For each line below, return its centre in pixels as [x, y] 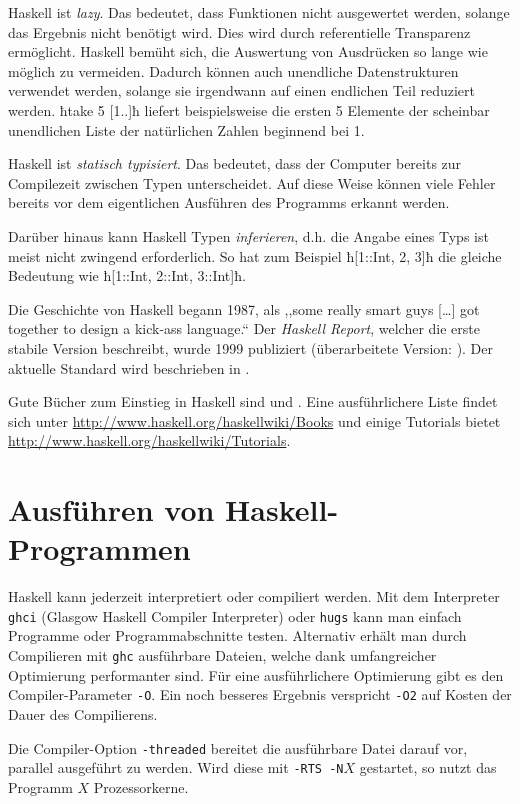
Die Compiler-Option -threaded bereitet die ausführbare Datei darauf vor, [238, 747]
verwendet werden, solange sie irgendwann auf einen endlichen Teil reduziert [242, 90]
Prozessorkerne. [141, 786]
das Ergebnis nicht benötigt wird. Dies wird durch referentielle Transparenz [239, 31]
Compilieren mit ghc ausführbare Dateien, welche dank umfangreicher [222, 655]
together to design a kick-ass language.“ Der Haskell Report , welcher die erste [244, 328]
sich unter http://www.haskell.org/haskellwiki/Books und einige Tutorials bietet [254, 420]
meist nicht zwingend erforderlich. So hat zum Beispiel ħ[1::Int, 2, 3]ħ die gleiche [255, 255]
